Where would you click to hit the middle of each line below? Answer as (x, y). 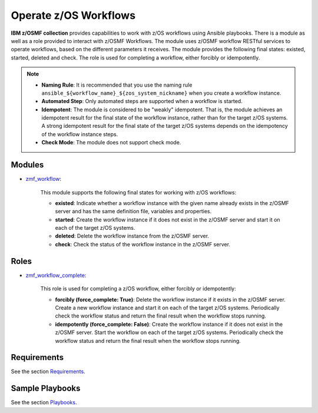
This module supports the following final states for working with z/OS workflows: (138, 192)
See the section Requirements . (48, 372)
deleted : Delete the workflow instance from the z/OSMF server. (132, 236)
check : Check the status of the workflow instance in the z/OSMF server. (143, 244)
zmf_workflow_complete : (56, 275)
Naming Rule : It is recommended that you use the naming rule (117, 85)
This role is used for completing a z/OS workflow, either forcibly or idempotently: (138, 289)
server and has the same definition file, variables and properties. (133, 212)
